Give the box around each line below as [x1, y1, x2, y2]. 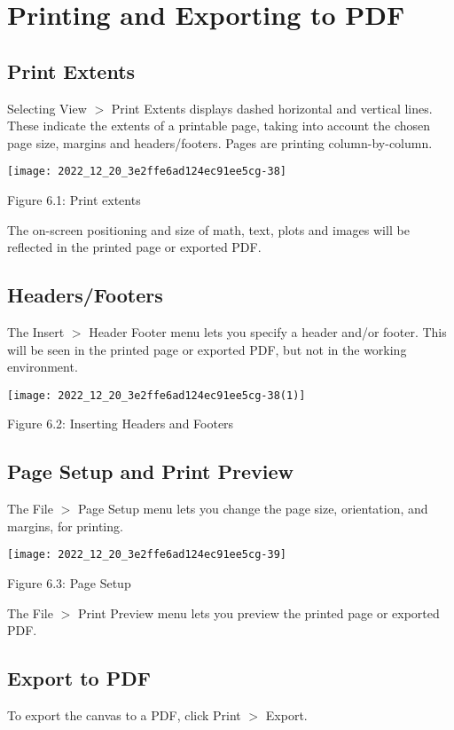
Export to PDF [7, 664, 151, 692]
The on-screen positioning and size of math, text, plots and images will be [7, 220, 410, 239]
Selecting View [7, 98, 87, 117]
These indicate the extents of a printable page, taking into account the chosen [7, 116, 431, 135]
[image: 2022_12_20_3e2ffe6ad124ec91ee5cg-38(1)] [7, 389, 306, 402]
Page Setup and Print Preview [7, 458, 294, 485]
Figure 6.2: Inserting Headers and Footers [7, 414, 234, 433]
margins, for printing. [7, 516, 123, 535]
